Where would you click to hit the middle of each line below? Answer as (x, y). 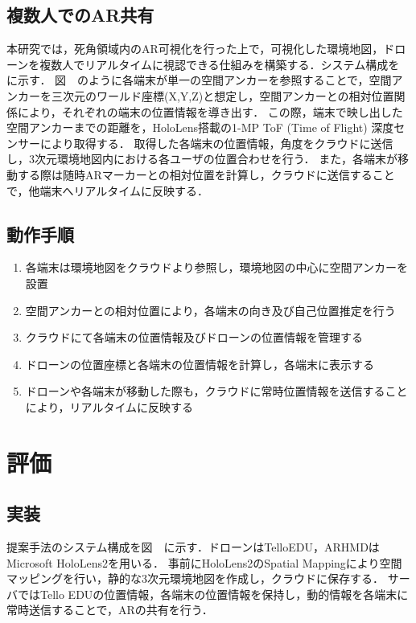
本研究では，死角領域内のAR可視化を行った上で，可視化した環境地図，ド (201, 49)
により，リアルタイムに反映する (109, 406)
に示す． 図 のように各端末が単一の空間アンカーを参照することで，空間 (199, 80)
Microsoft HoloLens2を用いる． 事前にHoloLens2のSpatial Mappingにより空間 (204, 562)
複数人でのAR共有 (80, 15)
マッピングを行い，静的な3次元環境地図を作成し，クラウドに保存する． (195, 578)
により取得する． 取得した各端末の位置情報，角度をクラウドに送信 (216, 143)
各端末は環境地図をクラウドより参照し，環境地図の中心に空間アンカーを (216, 267)
